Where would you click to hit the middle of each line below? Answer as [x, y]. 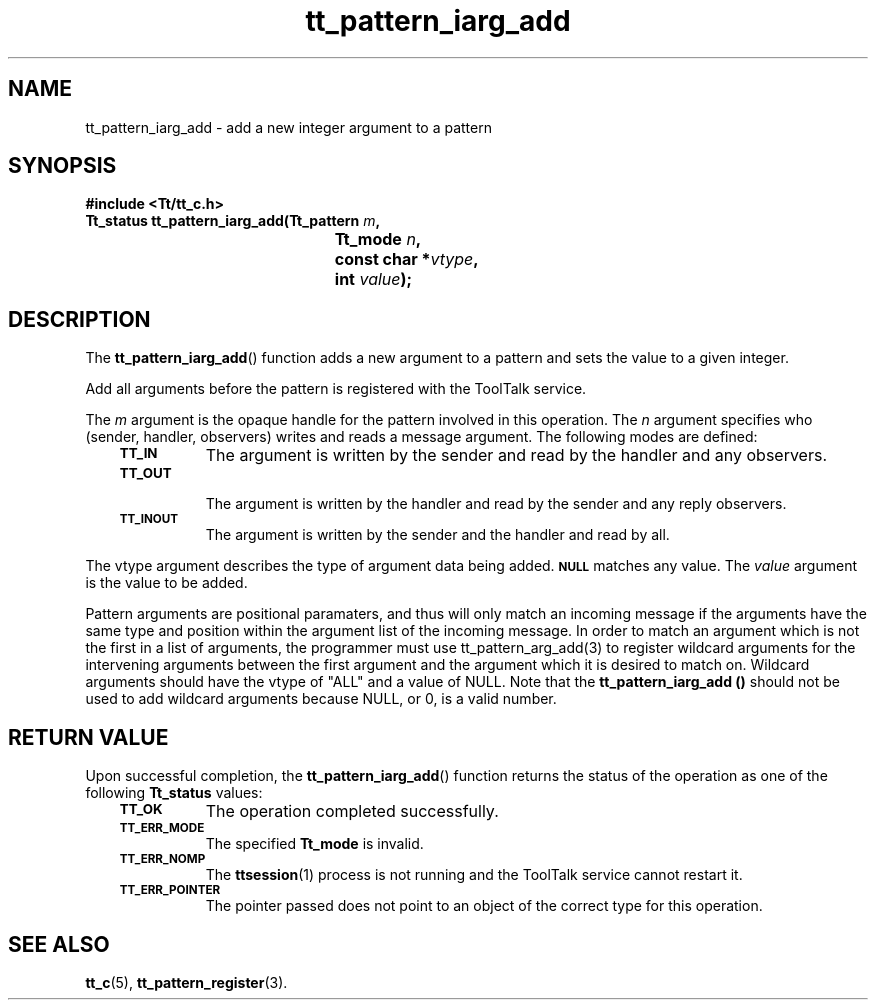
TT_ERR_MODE [162, 828]
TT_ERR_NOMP [162, 859]
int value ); [373, 279]
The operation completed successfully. [352, 811]
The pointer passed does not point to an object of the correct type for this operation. [484, 906]
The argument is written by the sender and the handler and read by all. [437, 535]
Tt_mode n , [378, 239]
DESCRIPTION [79, 319]
